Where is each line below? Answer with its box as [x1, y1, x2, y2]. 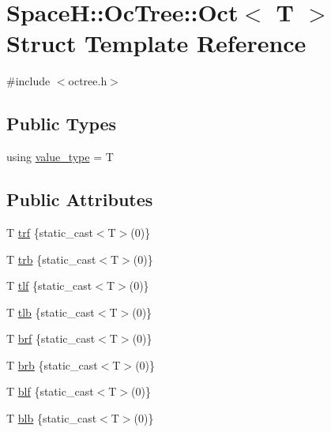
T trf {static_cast [6, 224, 93, 240]
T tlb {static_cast [6, 303, 95, 320]
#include [6, 73, 51, 89]
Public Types [6, 111, 117, 136]
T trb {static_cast [6, 250, 96, 267]
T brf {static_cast [6, 330, 96, 347]
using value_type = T [6, 148, 114, 165]
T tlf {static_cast [6, 277, 92, 294]
